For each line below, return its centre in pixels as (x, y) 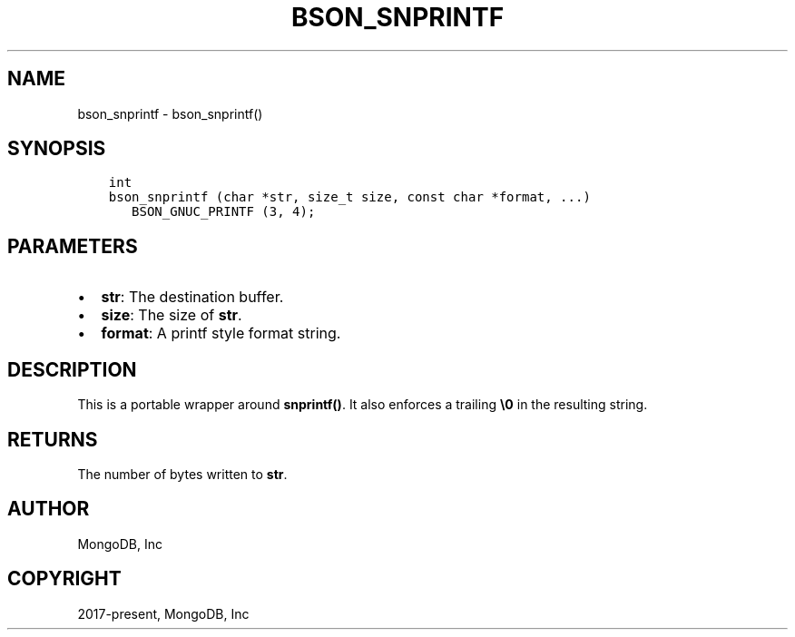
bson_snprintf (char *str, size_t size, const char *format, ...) (349, 197)
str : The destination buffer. (192, 297)
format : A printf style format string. (221, 333)
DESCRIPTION (72, 369)
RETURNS (53, 439)
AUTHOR (49, 509)
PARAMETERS (73, 246)
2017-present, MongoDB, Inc (163, 613)
